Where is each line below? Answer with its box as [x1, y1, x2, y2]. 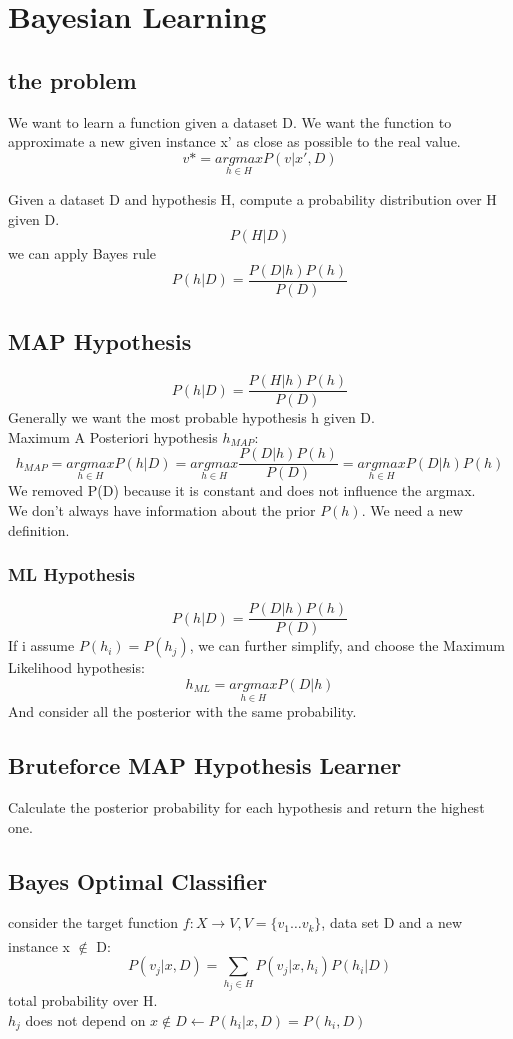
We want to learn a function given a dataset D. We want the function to [8, 111, 452, 132]
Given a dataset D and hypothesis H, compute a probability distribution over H [8, 188, 497, 209]
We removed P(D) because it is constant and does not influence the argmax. [8, 480, 476, 501]
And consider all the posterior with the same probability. [8, 701, 357, 722]
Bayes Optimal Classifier [8, 865, 268, 896]
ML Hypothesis [8, 562, 135, 587]
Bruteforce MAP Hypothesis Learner [8, 750, 402, 781]
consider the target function [8, 912, 179, 933]
